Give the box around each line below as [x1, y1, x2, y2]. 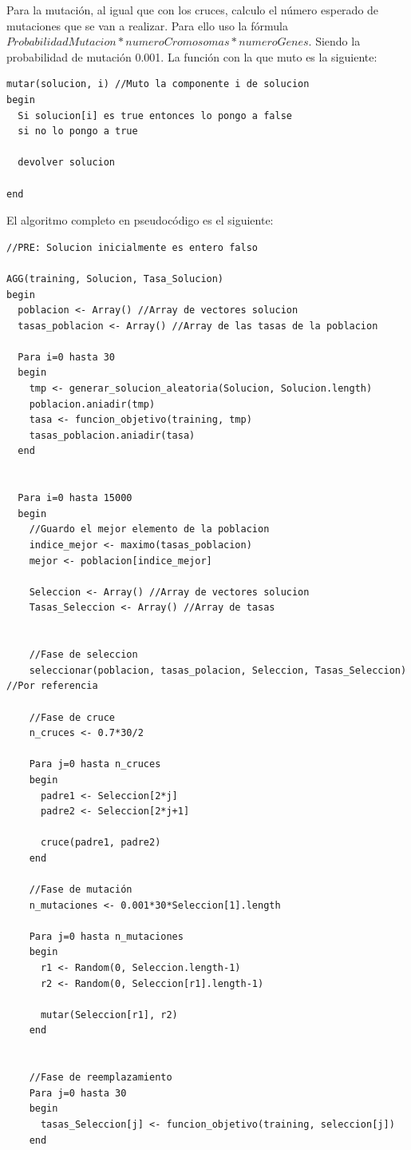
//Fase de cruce [29, 711, 116, 723]
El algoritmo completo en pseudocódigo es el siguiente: [6, 212, 274, 229]
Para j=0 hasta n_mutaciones [29, 930, 184, 942]
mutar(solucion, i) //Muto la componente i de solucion [6, 78, 310, 90]
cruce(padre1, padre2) [40, 837, 161, 849]
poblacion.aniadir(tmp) [29, 398, 156, 410]
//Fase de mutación [29, 884, 132, 896]
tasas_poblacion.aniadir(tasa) [29, 429, 196, 441]
